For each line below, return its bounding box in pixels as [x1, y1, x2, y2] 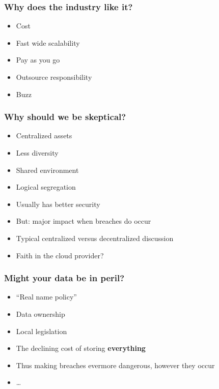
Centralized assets [16, 130, 72, 141]
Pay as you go [16, 54, 60, 65]
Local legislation [16, 325, 67, 336]
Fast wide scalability [16, 37, 80, 48]
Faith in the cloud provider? [16, 250, 104, 260]
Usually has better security [16, 198, 100, 209]
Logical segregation [16, 182, 76, 192]
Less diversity [16, 147, 59, 158]
